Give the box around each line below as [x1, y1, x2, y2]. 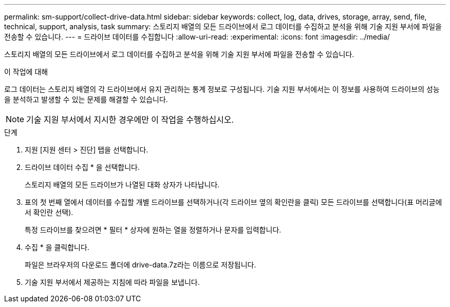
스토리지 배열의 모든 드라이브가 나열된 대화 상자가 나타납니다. [25, 180, 220, 189]
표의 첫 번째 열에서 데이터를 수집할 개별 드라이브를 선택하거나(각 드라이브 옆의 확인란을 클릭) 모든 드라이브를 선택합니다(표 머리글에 [25, 198, 442, 206]
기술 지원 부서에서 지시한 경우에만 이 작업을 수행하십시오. [26, 114, 234, 125]
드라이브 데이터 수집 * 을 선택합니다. [25, 163, 140, 171]
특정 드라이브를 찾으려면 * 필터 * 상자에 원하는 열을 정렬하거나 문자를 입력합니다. [25, 225, 282, 234]
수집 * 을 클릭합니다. [25, 243, 89, 252]
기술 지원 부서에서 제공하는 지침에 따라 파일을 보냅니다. [25, 278, 200, 286]
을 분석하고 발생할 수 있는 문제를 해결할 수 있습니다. [4, 95, 168, 104]
